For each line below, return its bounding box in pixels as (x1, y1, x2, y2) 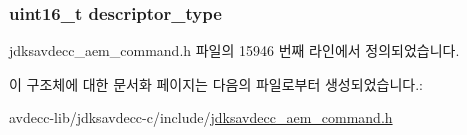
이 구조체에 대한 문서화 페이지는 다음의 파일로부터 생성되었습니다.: (9, 73, 423, 94)
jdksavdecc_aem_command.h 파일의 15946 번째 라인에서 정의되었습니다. (9, 40, 460, 61)
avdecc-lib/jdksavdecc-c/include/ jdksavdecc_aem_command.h (9, 107, 393, 128)
